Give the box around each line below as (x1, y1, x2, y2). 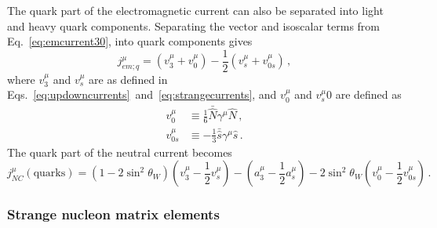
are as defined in (89, 71, 168, 87)
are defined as (335, 86, 402, 103)
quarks (33, 168, 66, 179)
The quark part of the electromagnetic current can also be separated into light (7, 2, 384, 18)
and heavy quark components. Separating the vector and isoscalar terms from (7, 17, 380, 34)
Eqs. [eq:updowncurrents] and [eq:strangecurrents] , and (7, 86, 277, 103)
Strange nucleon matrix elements (7, 204, 220, 224)
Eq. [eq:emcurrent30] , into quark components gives (7, 33, 253, 49)
